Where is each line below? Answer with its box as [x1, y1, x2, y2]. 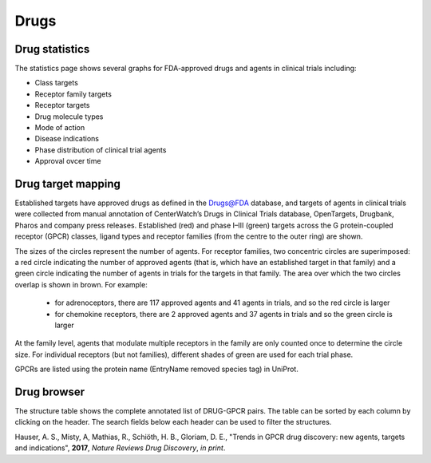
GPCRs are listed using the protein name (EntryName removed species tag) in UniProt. [14, 364, 299, 374]
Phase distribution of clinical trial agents [34, 144, 167, 155]
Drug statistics [14, 42, 90, 56]
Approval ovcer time [34, 156, 101, 166]
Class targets [34, 78, 79, 88]
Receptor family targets [34, 89, 112, 99]
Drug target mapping [14, 177, 121, 191]
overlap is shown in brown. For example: [14, 279, 148, 289]
